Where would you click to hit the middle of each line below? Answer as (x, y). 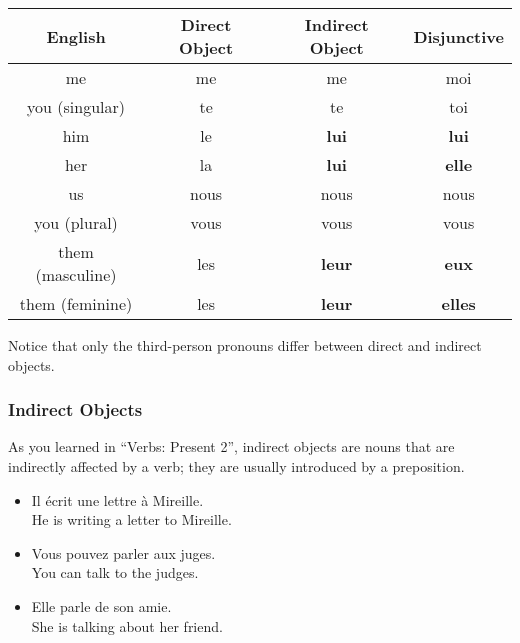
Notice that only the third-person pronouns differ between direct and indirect (245, 345)
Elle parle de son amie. (101, 605)
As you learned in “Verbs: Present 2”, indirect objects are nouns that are (231, 446)
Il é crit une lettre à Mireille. (117, 499)
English (76, 36)
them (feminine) (76, 303)
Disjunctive (458, 36)
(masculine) (76, 274)
